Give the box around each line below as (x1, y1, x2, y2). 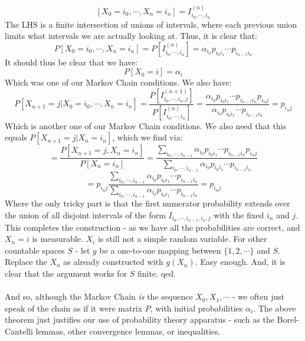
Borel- (277, 313, 299, 326)
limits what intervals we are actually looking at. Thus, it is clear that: (5, 29, 257, 42)
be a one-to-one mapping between (99, 244, 221, 256)
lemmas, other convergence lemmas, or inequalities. (35, 324, 221, 337)
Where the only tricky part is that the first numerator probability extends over (5, 197, 290, 209)
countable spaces (5, 244, 65, 256)
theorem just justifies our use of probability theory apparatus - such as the (5, 313, 274, 326)
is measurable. (32, 232, 83, 245)
